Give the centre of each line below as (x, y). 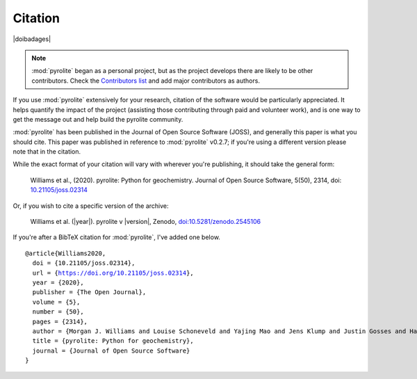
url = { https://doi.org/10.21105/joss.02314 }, (113, 273)
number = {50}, (58, 312)
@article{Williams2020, (66, 253)
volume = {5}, (56, 302)
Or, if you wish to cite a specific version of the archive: (91, 206)
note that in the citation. (47, 152)
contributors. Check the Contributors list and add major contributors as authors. (146, 81)
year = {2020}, (58, 282)
